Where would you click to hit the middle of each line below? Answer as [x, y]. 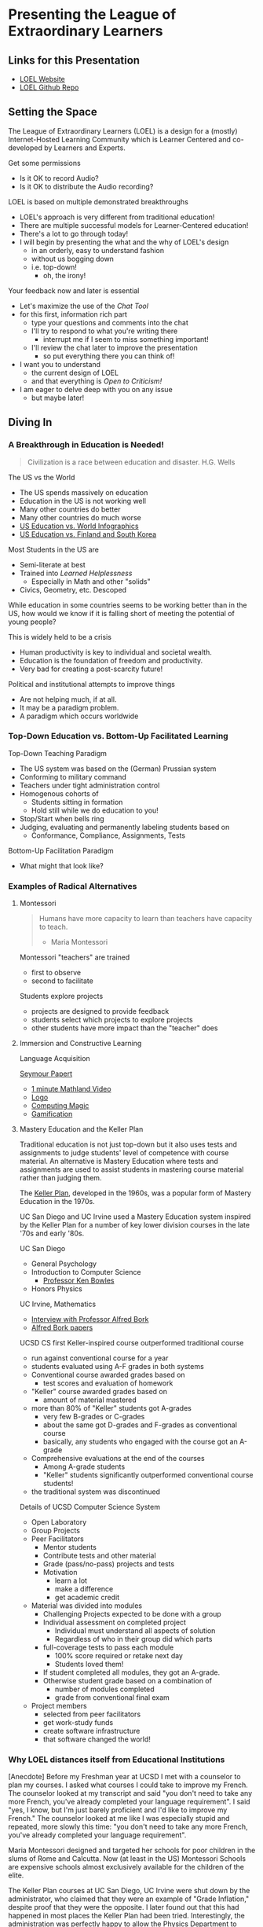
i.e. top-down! [54, 267]
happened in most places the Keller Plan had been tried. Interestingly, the [126, 1916]
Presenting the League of [92, 15]
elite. [16, 1875]
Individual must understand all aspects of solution [135, 1631]
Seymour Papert [46, 1074]
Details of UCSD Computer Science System [90, 1507]
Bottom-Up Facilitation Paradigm [61, 850]
